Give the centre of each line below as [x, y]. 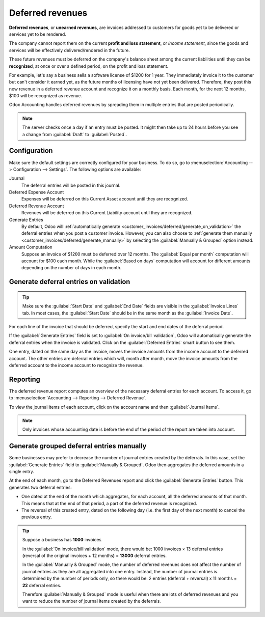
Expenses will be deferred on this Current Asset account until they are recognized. [105, 199]
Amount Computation [31, 247]
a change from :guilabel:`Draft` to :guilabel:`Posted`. [75, 134]
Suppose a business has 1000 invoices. [63, 540]
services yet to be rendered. [38, 34]
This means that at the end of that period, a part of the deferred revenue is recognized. [109, 503]
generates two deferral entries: [40, 487]
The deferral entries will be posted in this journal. [71, 185]
